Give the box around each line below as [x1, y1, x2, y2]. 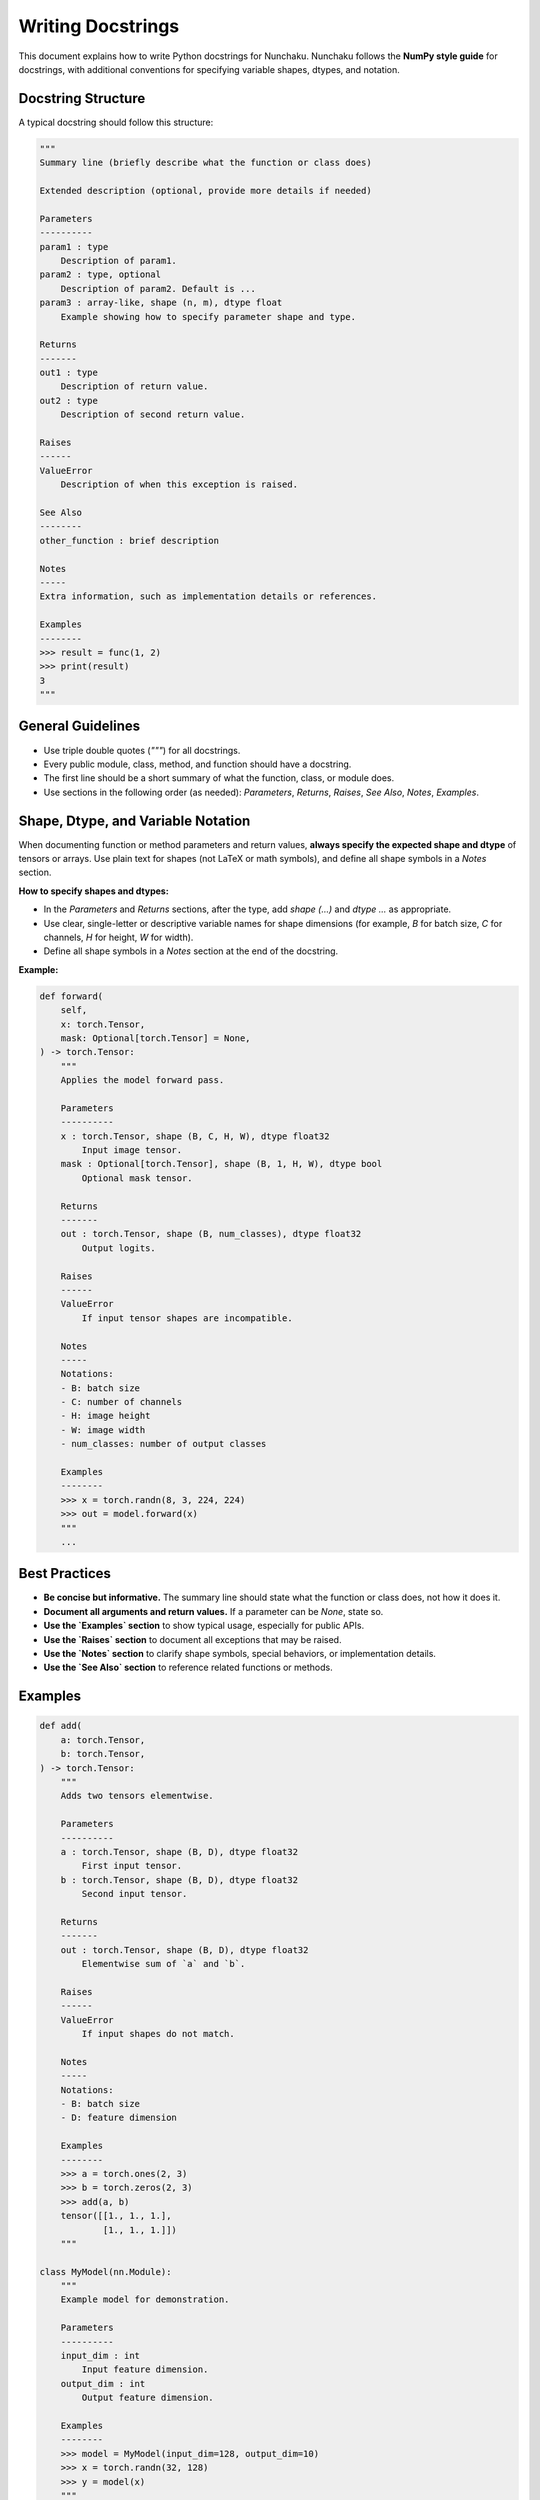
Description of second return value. [60, 409, 246, 420]
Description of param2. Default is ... [60, 283, 257, 294]
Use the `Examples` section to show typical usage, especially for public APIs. [43, 1620, 365, 1632]
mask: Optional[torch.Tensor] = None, [60, 1032, 251, 1044]
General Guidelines [18, 718, 140, 735]
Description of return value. [60, 381, 209, 392]
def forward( [39, 990, 104, 1002]
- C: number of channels [60, 1396, 183, 1408]
